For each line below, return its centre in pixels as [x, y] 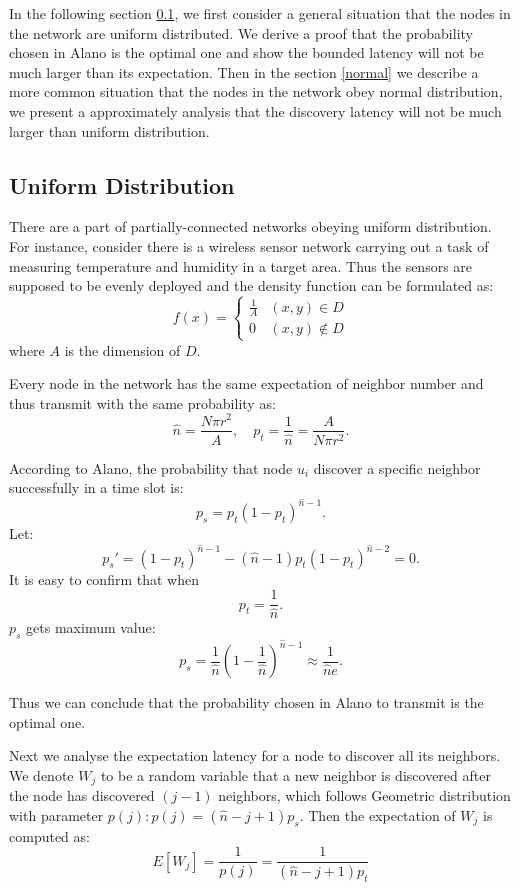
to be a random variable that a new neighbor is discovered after [295, 774]
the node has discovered [82, 795]
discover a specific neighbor [397, 467]
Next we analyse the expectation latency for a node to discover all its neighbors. [255, 755]
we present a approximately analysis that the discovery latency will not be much [255, 110]
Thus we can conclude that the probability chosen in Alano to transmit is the [246, 702]
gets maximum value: [91, 627]
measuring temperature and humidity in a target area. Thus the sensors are [241, 265]
